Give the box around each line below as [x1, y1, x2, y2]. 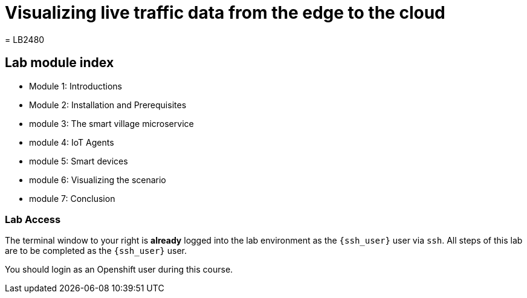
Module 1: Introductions [29, 80, 122, 91]
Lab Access [5, 213, 61, 225]
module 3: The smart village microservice [29, 118, 194, 129]
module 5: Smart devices [29, 155, 128, 166]
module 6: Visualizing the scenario [29, 174, 166, 185]
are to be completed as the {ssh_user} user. [5, 245, 187, 256]
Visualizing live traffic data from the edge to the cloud [5, 2, 445, 23]
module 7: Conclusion [29, 193, 115, 204]
